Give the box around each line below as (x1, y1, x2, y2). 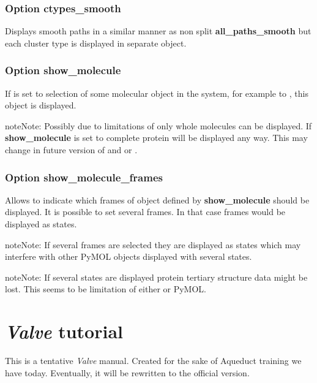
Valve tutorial (5, 319, 123, 344)
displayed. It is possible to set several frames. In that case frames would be (5, 205, 286, 218)
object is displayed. (5, 99, 76, 112)
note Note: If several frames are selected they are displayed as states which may (5, 238, 301, 251)
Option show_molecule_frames (5, 169, 163, 184)
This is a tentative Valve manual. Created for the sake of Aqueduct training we (5, 354, 302, 367)
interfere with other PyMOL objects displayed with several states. (5, 250, 252, 263)
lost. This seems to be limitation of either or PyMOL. (5, 283, 206, 295)
